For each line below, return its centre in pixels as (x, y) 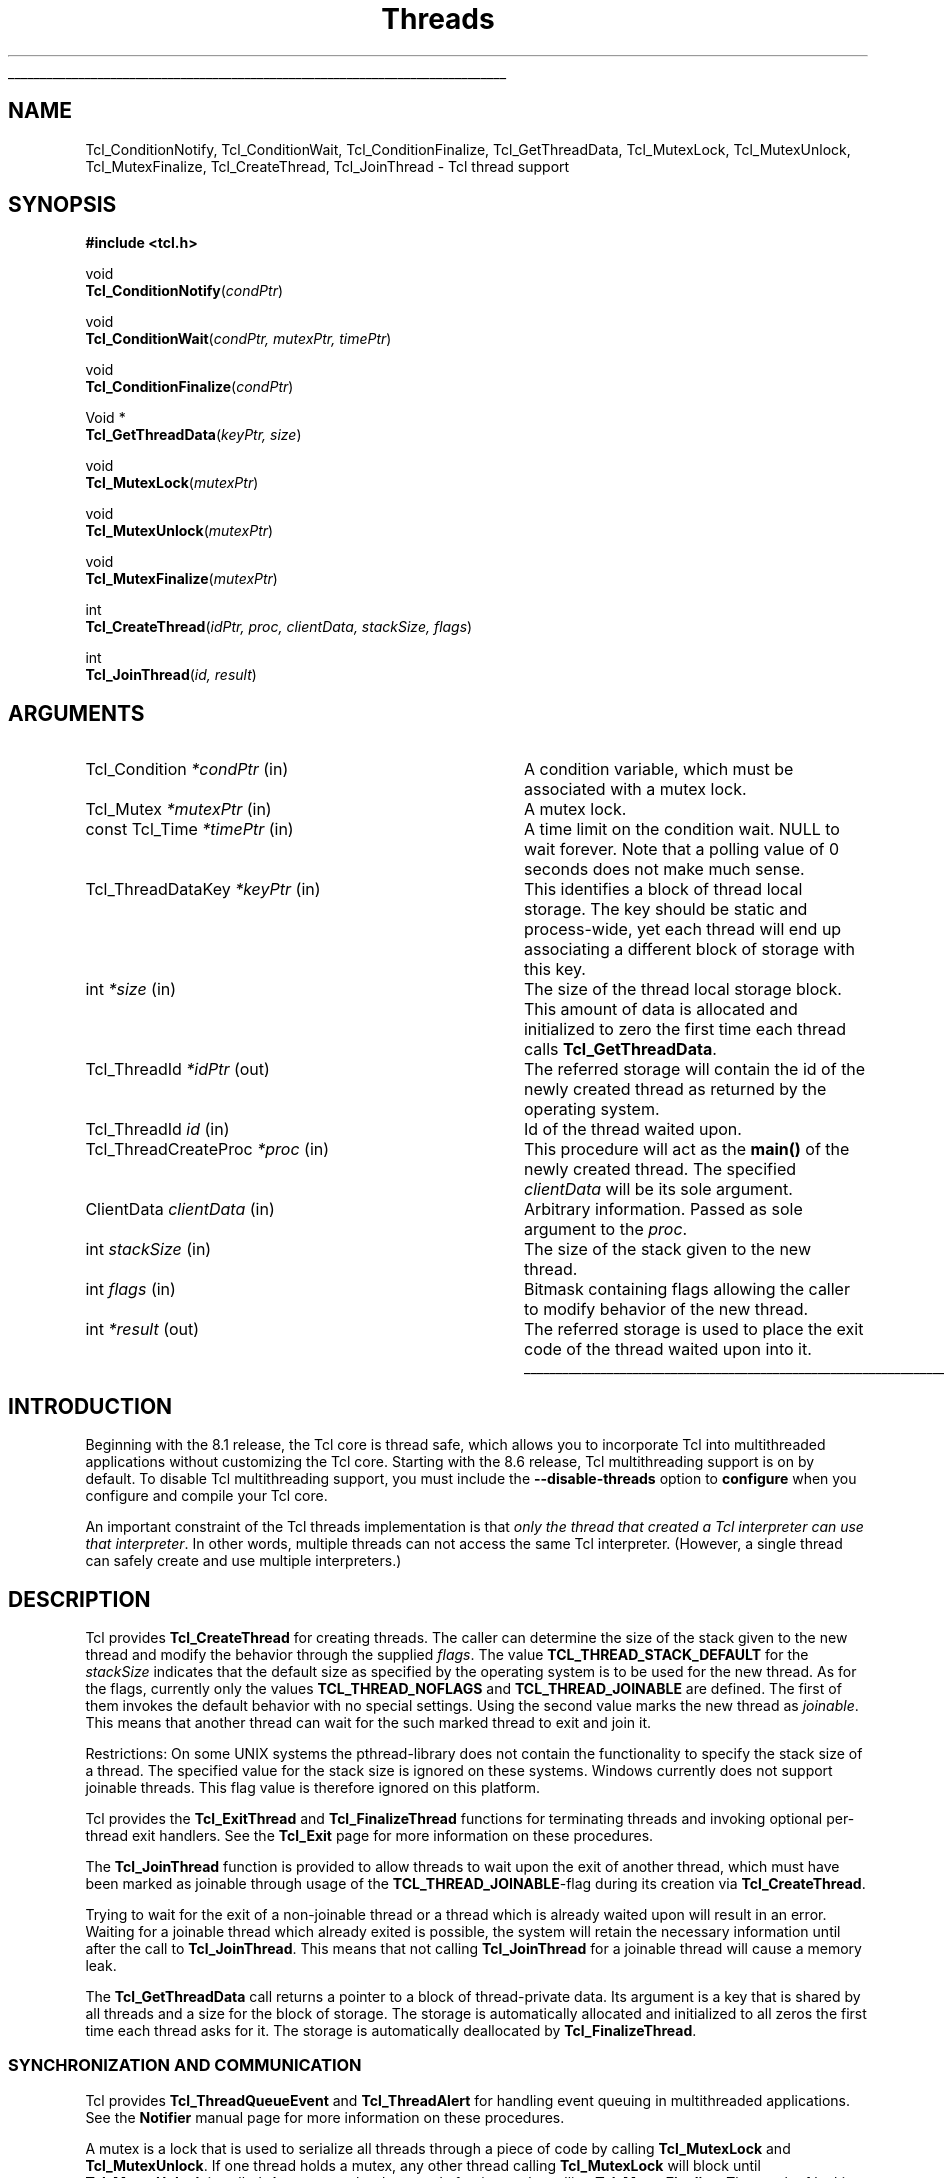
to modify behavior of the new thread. (666, 1309)
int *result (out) (142, 1329)
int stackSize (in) (148, 1249)
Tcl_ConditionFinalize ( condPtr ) (189, 387)
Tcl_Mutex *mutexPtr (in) (178, 809)
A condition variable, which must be (658, 769)
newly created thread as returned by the (675, 1089)
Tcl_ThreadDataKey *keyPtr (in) (203, 889)
